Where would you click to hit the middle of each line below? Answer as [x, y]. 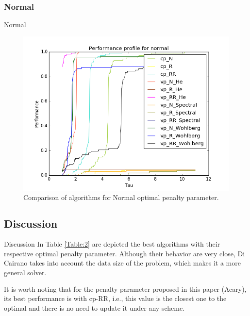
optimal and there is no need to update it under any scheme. [94, 308]
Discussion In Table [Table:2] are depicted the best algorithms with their [112, 244]
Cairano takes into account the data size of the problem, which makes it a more [122, 263]
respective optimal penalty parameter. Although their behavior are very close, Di [125, 253]
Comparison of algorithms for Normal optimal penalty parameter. [121, 197]
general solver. [25, 272]
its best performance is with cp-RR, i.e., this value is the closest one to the [115, 298]
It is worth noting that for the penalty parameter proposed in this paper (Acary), [125, 289]
